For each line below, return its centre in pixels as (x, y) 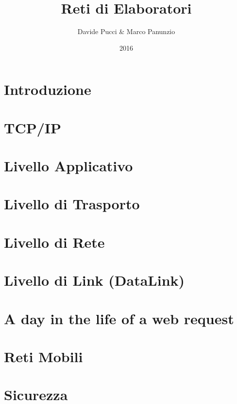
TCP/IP (33, 127)
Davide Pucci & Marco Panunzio (126, 31)
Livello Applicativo (68, 166)
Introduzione (48, 89)
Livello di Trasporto (72, 204)
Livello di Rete (54, 242)
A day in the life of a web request (119, 318)
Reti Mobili (43, 356)
